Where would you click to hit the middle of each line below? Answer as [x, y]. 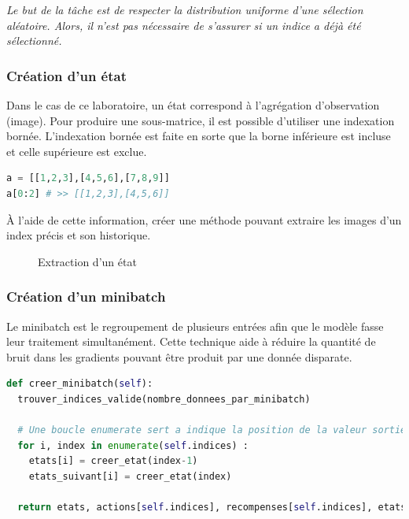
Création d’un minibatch [86, 297]
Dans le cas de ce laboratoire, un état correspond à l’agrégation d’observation [193, 105]
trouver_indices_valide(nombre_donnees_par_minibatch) [164, 399]
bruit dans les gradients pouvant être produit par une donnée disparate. [179, 356]
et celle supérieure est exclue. [77, 151]
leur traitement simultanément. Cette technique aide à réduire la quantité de [191, 341]
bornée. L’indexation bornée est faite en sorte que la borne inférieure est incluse [199, 136]
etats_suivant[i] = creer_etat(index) [130, 476]
